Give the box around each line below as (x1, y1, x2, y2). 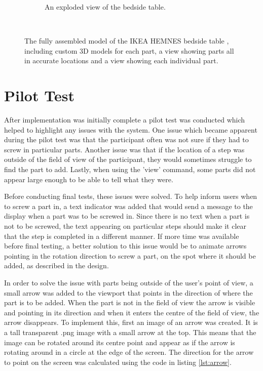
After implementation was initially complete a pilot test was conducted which (4, 114, 245, 125)
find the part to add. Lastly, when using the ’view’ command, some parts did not (4, 164, 256, 175)
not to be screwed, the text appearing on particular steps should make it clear (4, 221, 247, 231)
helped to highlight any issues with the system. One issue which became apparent (4, 124, 257, 135)
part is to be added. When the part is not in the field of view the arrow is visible (4, 297, 255, 308)
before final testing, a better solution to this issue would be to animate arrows (4, 240, 247, 251)
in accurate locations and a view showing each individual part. (24, 55, 218, 66)
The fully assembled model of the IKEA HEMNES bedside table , (24, 35, 229, 46)
